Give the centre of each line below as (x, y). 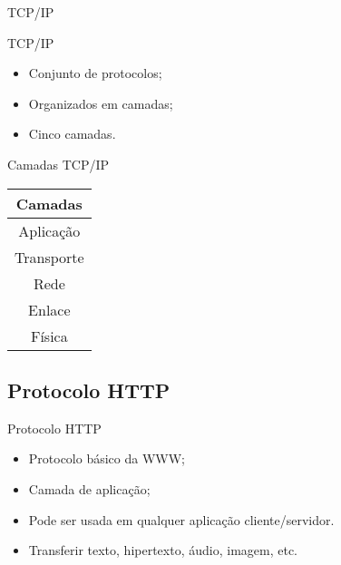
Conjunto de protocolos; (95, 73)
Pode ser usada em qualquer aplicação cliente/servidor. (181, 519)
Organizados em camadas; (101, 103)
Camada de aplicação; (89, 488)
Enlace (49, 309)
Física (49, 336)
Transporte (49, 257)
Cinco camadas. (72, 134)
